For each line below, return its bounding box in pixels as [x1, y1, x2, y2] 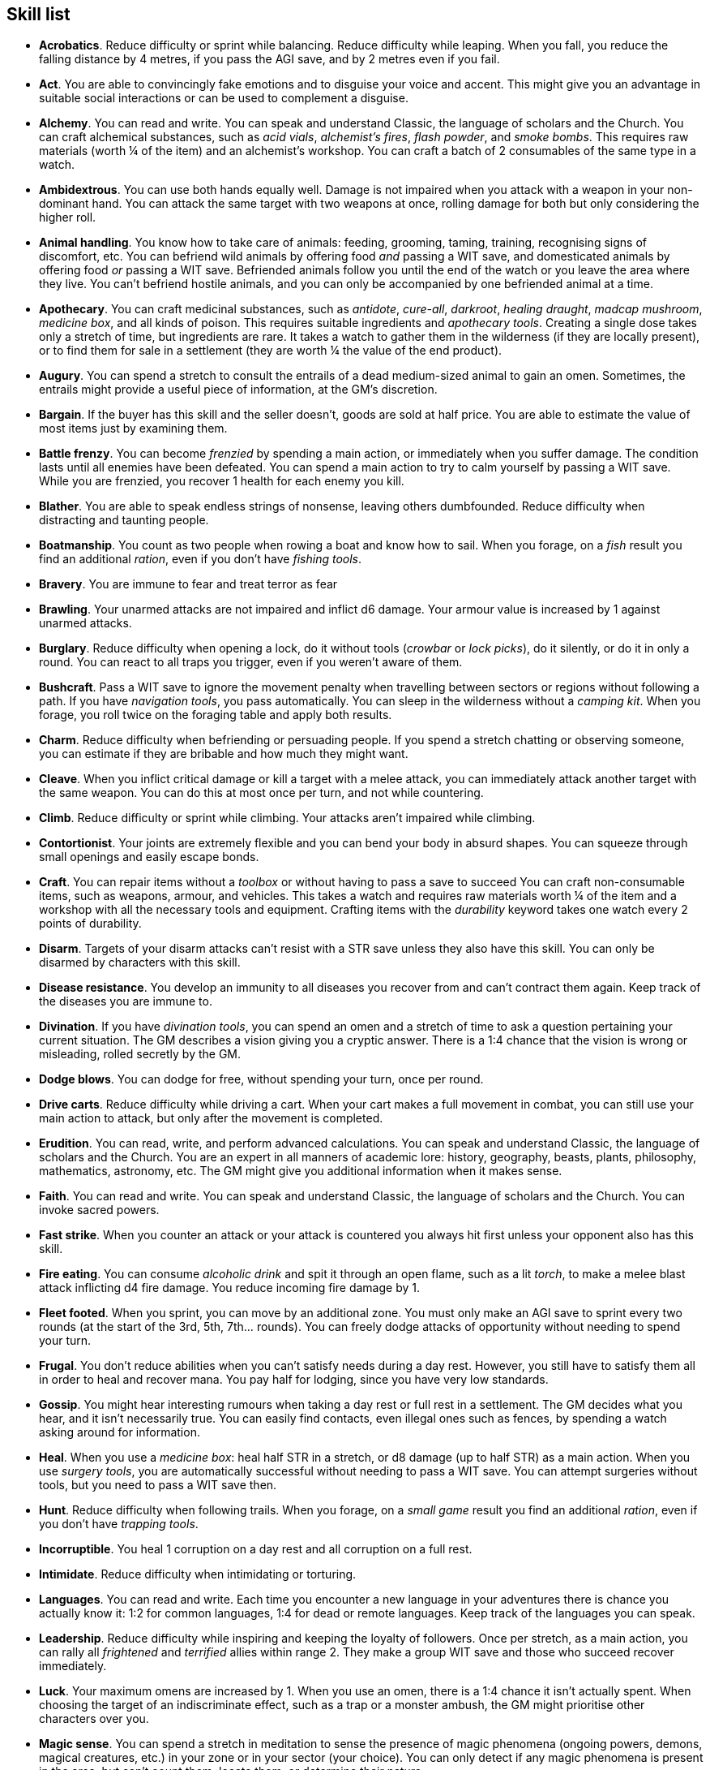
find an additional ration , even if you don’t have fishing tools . [39, 552, 362, 566]
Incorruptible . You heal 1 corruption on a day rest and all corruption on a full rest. [39, 1542, 473, 1557]
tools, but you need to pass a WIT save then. [39, 1478, 277, 1492]
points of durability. [39, 916, 142, 931]
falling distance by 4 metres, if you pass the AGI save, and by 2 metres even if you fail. [39, 52, 500, 67]
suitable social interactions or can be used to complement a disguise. [39, 91, 408, 106]
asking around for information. [39, 1425, 200, 1440]
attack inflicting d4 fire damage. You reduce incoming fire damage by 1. [39, 1281, 420, 1295]
